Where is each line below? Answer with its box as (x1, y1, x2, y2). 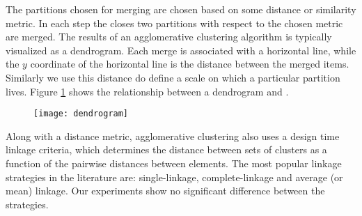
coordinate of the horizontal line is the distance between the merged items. (30, 56, 349, 71)
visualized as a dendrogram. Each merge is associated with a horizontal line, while (6, 43, 356, 57)
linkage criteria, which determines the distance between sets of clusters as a (6, 142, 327, 157)
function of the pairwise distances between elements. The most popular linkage (6, 156, 342, 170)
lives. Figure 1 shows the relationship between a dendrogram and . (6, 84, 289, 98)
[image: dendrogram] (33, 109, 129, 119)
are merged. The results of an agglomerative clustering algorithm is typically (6, 29, 332, 44)
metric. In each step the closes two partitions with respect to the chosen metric (6, 15, 343, 30)
